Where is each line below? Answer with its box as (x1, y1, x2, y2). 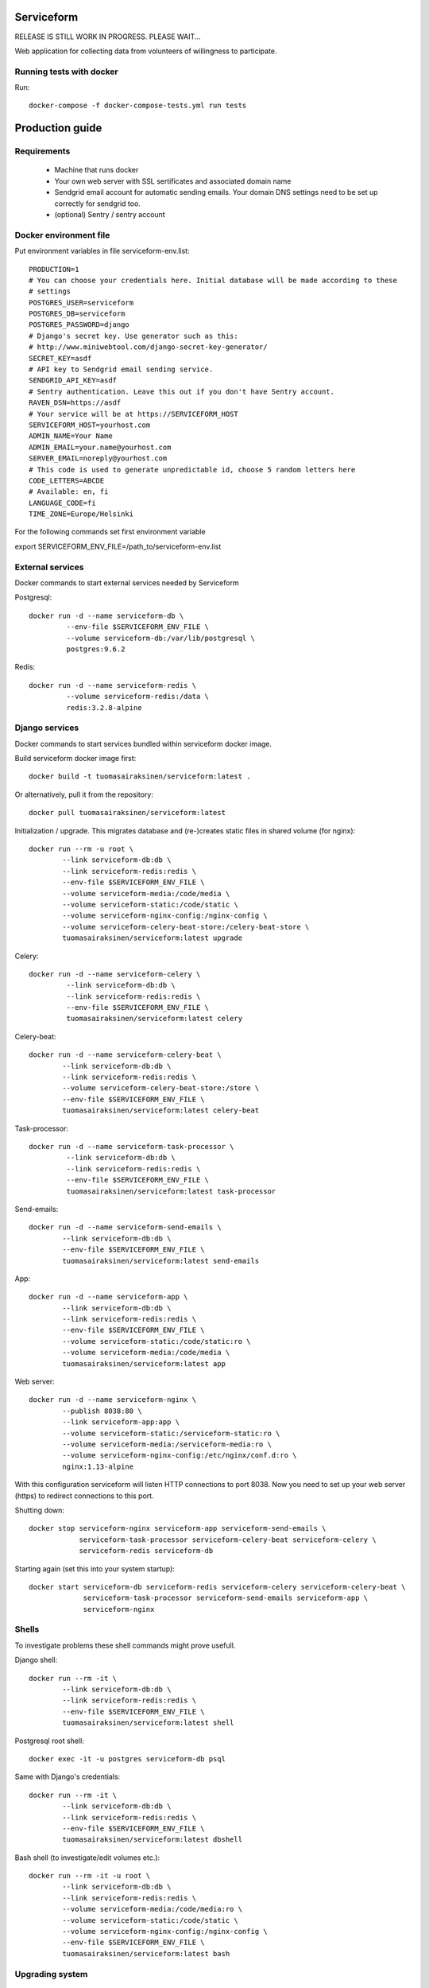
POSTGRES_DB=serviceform (29, 309, 126, 318)
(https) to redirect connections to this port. (14, 1491, 154, 1501)
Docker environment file (14, 229, 110, 240)
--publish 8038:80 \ (62, 1406, 142, 1415)
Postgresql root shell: (14, 1736, 85, 1745)
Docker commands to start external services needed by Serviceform (14, 578, 239, 588)
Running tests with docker (14, 66, 118, 77)
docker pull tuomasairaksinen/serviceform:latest (29, 808, 226, 817)
